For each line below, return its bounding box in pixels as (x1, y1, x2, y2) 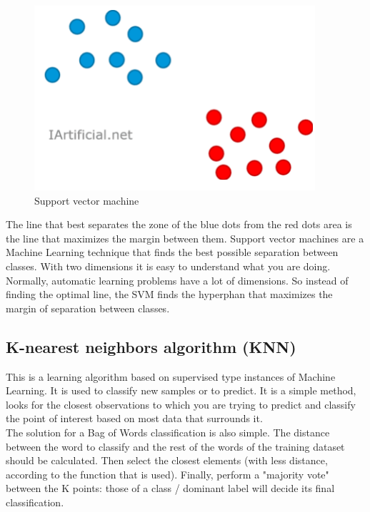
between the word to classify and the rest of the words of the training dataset (6, 439, 345, 454)
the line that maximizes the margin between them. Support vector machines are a (6, 230, 364, 245)
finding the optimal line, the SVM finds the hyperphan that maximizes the (6, 287, 333, 302)
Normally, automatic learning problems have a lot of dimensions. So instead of (6, 272, 349, 287)
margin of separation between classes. (6, 300, 170, 315)
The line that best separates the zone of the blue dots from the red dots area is (6, 217, 352, 232)
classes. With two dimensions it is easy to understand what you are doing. (6, 258, 331, 273)
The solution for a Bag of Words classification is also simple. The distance (6, 424, 330, 439)
